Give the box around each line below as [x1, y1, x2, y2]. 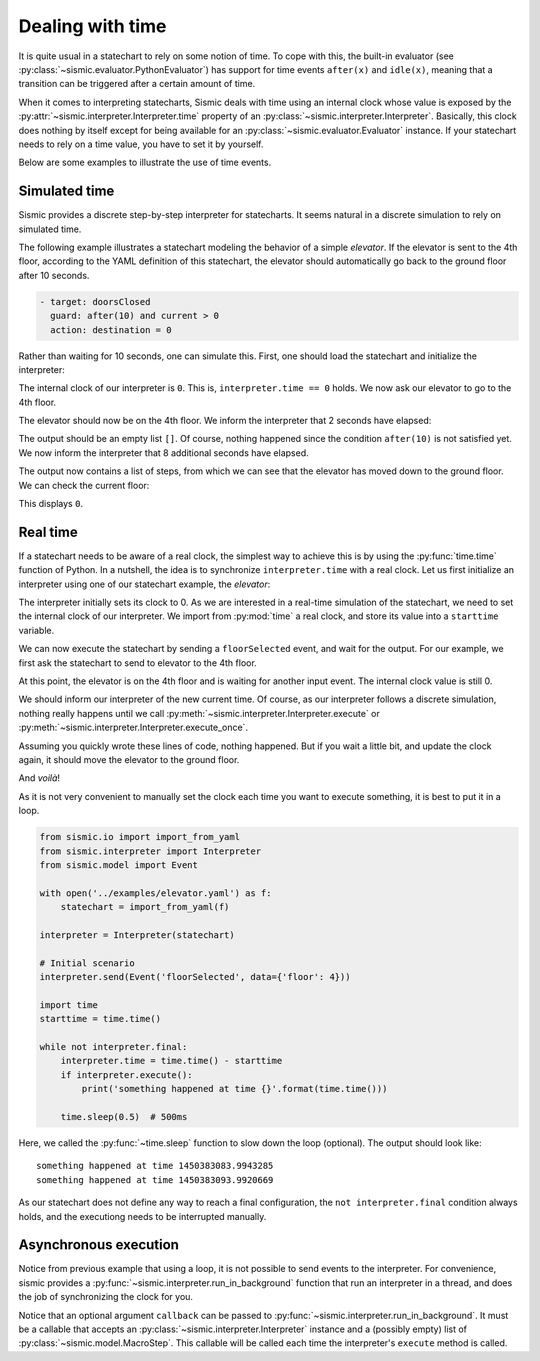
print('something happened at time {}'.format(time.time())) [81, 1083, 388, 1095]
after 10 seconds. [18, 269, 90, 281]
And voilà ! [18, 772, 60, 784]
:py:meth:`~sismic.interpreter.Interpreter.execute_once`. [18, 721, 249, 734]
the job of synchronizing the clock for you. [18, 1291, 194, 1303]
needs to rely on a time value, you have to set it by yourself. [18, 138, 264, 150]
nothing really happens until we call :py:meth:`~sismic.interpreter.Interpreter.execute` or [18, 707, 380, 719]
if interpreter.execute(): [60, 1069, 194, 1080]
